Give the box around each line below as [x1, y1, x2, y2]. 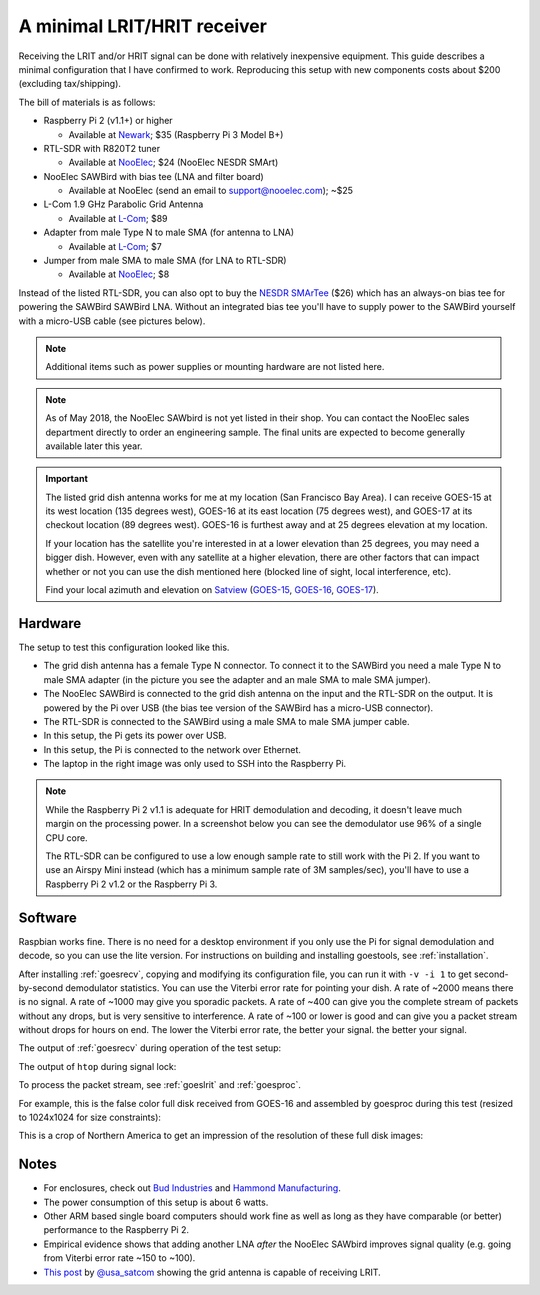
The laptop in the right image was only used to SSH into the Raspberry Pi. [43, 758, 347, 770]
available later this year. [45, 440, 143, 452]
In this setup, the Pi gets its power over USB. [43, 730, 227, 742]
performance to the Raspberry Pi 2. [43, 1224, 190, 1236]
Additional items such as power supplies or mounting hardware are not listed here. [45, 361, 385, 373]
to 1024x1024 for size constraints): [18, 1111, 162, 1124]
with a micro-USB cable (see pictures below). [18, 315, 206, 327]
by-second [18, 981, 64, 994]
